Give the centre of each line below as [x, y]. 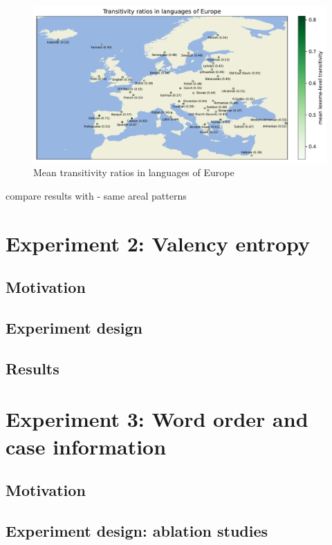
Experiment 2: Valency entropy [158, 243]
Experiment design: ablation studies [137, 530]
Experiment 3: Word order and [157, 419]
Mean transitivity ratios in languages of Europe [134, 172]
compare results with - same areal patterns [96, 195]
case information [86, 446]
